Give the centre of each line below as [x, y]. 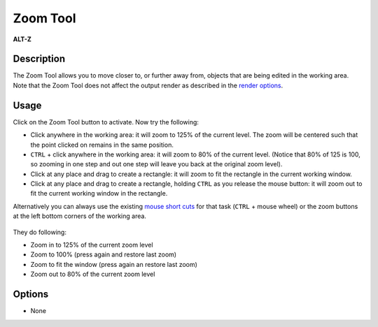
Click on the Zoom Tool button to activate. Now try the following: [106, 122]
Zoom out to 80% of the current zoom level [93, 274]
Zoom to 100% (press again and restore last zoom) [104, 254]
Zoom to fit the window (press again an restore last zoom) [114, 264]
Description [39, 59]
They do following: [40, 232]
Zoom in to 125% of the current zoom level [92, 245]
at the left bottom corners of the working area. [80, 216]
